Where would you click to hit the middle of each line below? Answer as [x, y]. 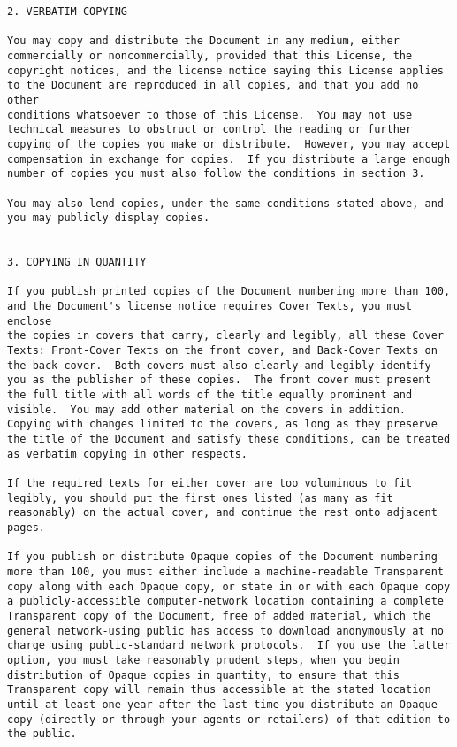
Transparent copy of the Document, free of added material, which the [219, 616]
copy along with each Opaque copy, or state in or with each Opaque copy [229, 586]
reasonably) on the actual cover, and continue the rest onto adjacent [222, 513]
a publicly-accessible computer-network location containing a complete [225, 601]
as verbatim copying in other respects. [128, 454]
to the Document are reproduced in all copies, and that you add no [213, 85]
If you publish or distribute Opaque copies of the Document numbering [222, 557]
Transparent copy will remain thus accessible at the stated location [219, 690]
